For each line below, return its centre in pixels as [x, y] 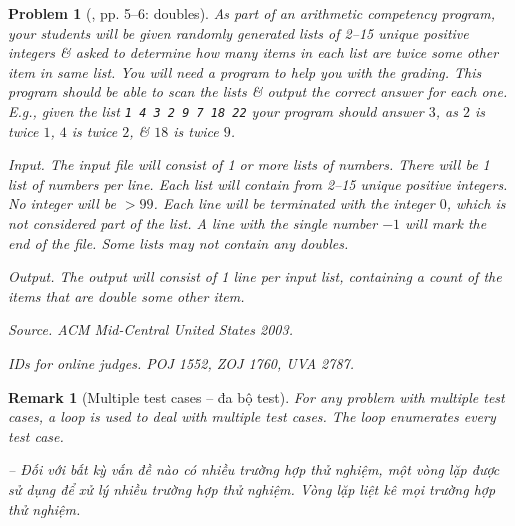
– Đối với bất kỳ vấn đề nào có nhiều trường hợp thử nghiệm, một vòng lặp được [254, 469]
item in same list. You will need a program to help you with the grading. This [245, 71]
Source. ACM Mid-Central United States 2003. [150, 329]
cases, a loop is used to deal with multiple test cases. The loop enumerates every [252, 416]
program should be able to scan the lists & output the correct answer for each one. [258, 91]
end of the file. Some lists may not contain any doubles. [178, 242]
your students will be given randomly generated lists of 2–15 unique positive [238, 32]
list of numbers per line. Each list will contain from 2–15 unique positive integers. [258, 183]
